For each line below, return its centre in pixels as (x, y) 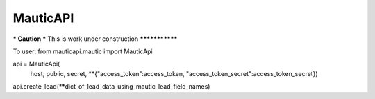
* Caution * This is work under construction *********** (95, 39)
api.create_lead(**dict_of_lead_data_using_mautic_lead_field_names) (111, 87)
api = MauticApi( (36, 64)
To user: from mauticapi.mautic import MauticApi (83, 51)
